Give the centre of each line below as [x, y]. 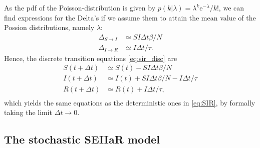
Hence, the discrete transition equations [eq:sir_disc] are [91, 58]
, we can [231, 7]
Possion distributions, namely [49, 27]
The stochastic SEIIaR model [82, 139]
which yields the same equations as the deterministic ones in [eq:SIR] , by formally [130, 102]
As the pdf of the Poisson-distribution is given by [80, 7]
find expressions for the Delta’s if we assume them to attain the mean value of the [130, 17]
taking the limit [28, 112]
